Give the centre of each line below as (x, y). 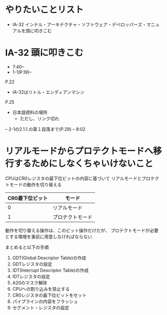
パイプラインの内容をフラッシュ (45, 301)
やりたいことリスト (44, 10)
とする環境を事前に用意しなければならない (49, 236)
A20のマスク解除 (30, 283)
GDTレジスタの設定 (32, 264)
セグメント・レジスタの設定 (41, 308)
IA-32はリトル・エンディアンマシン (48, 92)
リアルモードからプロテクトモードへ (79, 151)
